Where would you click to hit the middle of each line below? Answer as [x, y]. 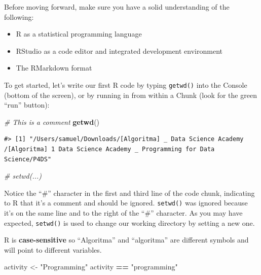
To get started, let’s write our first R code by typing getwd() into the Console [126, 84]
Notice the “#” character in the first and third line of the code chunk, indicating [129, 193]
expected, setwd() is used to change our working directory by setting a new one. [129, 222]
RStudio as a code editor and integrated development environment [119, 50]
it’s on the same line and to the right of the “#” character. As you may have [123, 213]
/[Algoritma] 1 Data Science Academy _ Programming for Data [109, 149]
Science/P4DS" [28, 159]
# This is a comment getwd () [52, 122]
